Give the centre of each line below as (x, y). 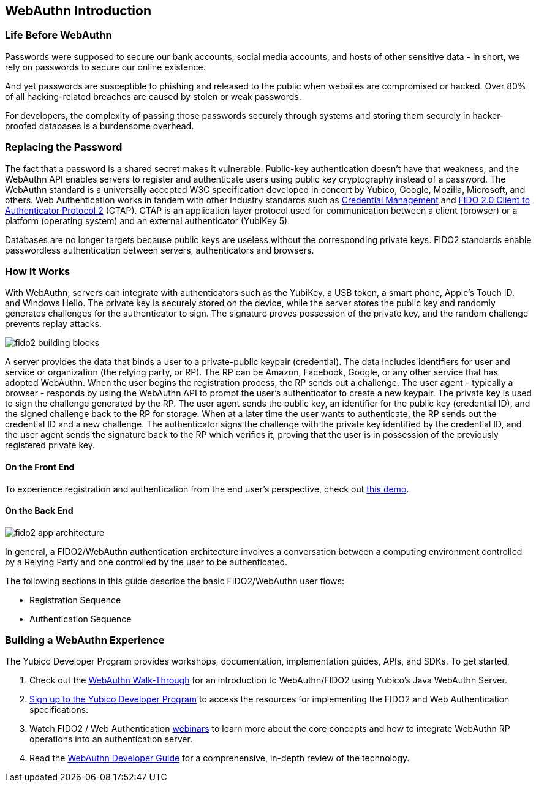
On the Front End (40, 467)
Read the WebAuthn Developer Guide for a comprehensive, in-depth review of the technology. (220, 758)
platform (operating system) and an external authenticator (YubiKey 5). (148, 220)
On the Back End (39, 511)
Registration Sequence (75, 600)
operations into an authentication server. (111, 739)
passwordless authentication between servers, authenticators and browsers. (160, 250)
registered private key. (50, 445)
